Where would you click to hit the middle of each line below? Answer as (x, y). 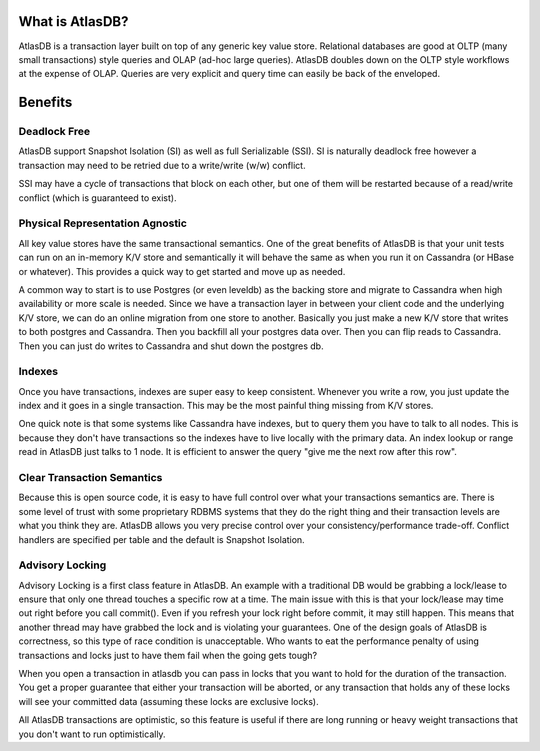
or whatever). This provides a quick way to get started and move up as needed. (182, 271)
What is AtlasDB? (73, 21)
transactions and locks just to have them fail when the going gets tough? (168, 655)
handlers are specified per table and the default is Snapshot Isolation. (161, 539)
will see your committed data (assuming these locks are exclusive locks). (168, 701)
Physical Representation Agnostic (102, 223)
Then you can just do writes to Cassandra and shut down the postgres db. (171, 346)
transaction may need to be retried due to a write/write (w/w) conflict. (162, 165)
